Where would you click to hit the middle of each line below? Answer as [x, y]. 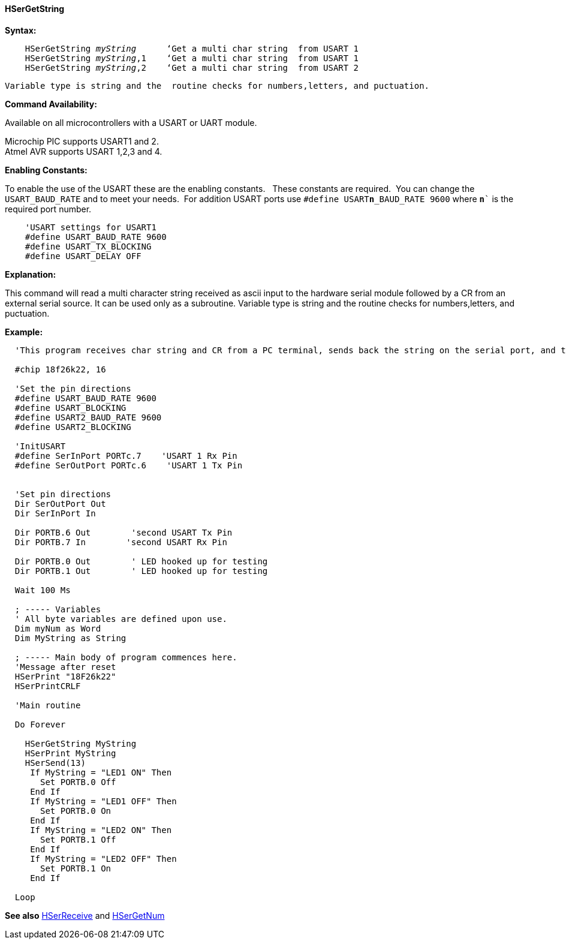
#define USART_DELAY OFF [83, 256]
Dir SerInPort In [55, 513]
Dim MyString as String [70, 638]
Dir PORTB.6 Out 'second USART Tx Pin [124, 532]
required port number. [48, 209]
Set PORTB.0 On [76, 811]
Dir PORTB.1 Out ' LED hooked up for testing [141, 571]
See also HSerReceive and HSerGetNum [85, 915]
